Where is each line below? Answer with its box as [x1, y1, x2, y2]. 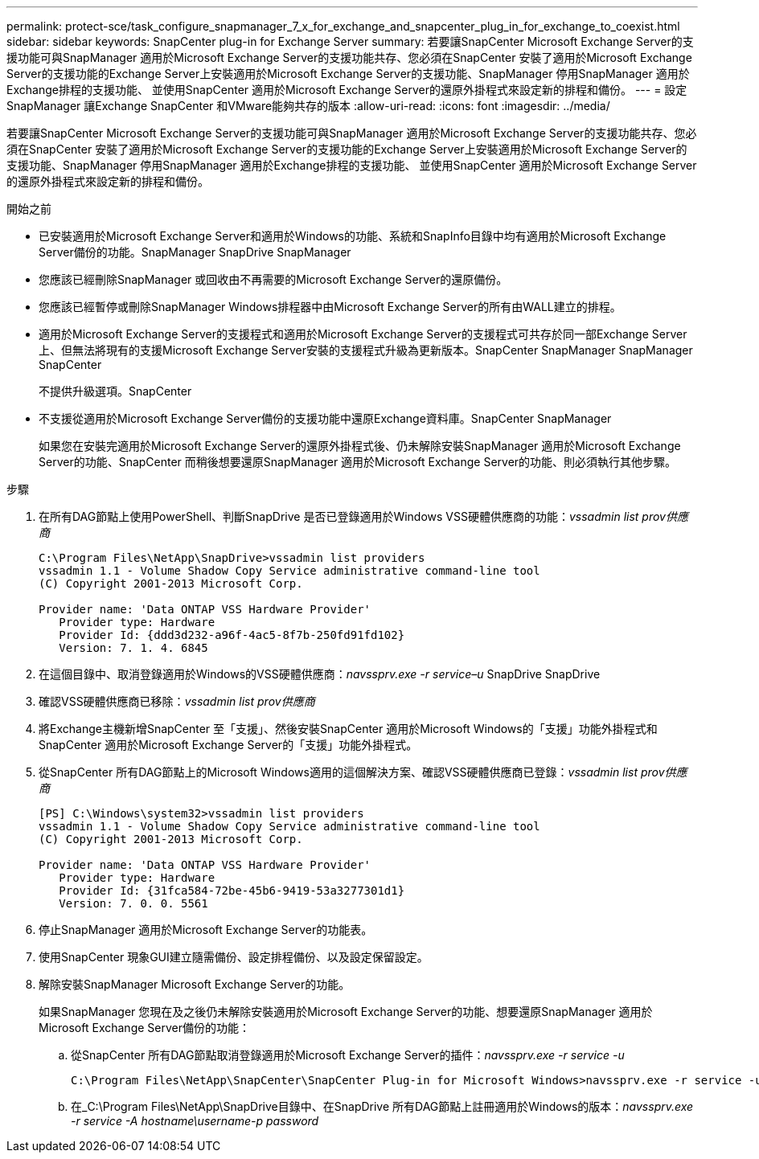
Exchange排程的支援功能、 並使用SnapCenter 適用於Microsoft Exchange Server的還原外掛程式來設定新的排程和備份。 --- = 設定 [6, 83, 687, 96]
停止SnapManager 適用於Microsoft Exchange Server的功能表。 [39, 923, 373, 936]
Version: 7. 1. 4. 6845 [59, 641, 208, 654]
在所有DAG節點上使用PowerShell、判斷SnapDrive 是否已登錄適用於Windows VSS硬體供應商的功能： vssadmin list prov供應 [39, 510, 688, 523]
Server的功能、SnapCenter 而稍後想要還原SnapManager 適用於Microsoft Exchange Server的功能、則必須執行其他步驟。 [39, 455, 677, 469]
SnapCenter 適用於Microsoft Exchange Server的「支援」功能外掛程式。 [39, 738, 418, 752]
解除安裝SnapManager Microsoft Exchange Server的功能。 [39, 977, 351, 991]
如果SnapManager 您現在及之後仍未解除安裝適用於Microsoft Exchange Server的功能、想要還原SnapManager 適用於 [39, 1005, 653, 1018]
